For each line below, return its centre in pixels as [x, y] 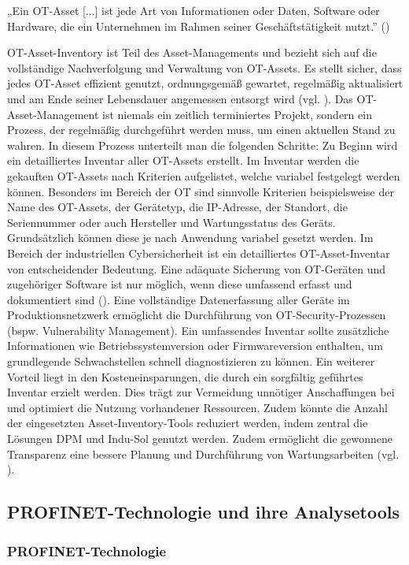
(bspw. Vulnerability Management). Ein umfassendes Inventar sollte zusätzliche [198, 330]
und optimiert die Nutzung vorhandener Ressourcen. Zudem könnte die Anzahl [197, 407]
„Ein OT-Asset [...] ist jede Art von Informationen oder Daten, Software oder [193, 10]
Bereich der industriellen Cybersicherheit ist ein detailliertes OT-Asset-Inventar [199, 253]
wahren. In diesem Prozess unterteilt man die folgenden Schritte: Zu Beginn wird [203, 145]
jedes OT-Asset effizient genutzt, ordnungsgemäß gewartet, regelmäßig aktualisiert [205, 83]
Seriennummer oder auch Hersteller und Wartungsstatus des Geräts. [171, 222]
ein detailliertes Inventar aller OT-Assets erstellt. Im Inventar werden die [183, 160]
